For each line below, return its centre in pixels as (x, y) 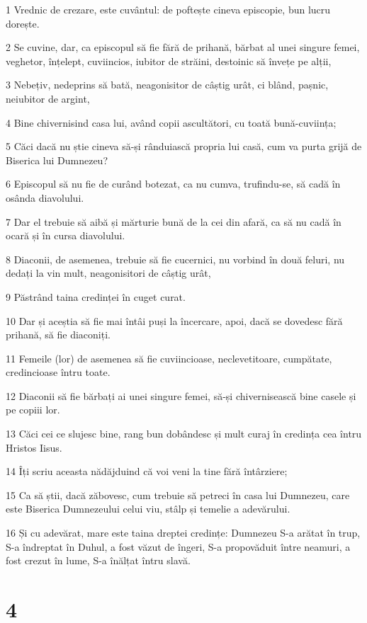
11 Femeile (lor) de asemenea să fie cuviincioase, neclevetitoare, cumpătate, (169, 358)
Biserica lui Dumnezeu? (57, 160)
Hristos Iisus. (34, 447)
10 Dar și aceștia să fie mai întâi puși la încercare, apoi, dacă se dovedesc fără (174, 320)
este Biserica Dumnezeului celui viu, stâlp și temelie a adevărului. (148, 509)
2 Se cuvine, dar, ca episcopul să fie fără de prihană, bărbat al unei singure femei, (183, 47)
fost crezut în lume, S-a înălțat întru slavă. (98, 560)
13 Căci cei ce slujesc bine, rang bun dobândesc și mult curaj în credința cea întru (184, 434)
